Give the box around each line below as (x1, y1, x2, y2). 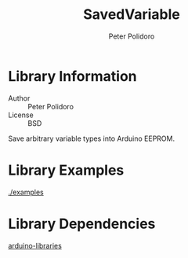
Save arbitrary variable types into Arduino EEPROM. (8, 134, 175, 143)
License (8, 110, 34, 120)
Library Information (8, 67, 137, 85)
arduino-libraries (8, 241, 63, 250)
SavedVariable (83, 6, 180, 24)
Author (8, 93, 31, 103)
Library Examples (8, 161, 125, 179)
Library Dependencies (8, 215, 156, 233)
